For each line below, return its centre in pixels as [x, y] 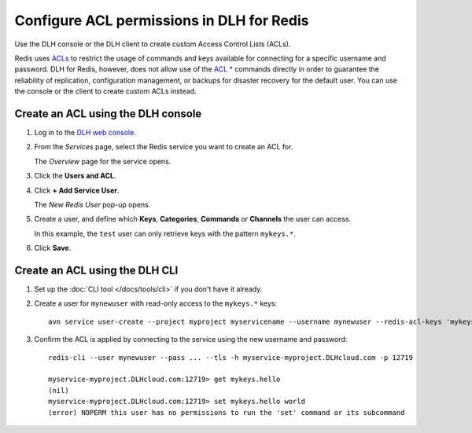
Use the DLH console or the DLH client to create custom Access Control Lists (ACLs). [153, 44]
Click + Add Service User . [77, 190]
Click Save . [53, 248]
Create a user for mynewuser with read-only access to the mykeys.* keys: [156, 303]
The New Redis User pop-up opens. [92, 204]
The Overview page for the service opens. [103, 161]
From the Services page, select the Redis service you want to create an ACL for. [164, 147]
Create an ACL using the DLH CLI [96, 270]
